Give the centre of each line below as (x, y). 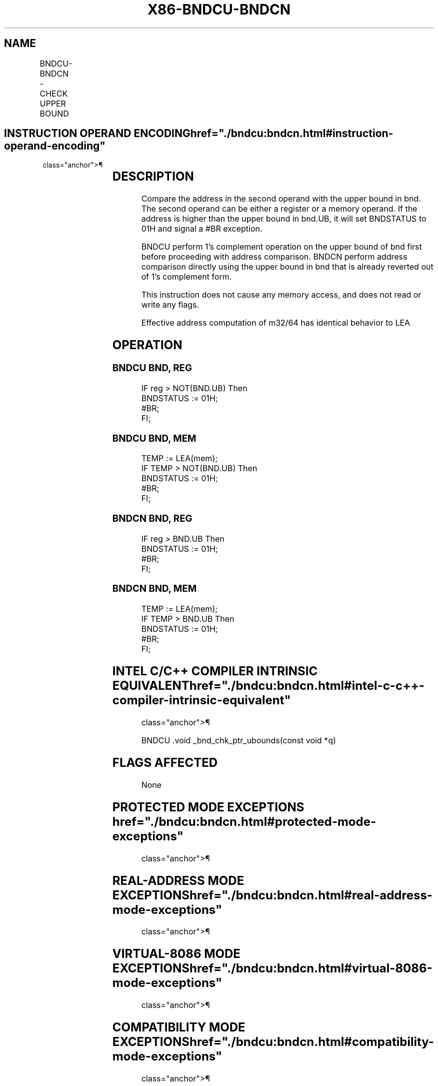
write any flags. (170, 305)
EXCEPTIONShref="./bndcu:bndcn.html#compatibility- (273, 1042)
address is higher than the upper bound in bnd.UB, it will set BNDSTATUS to (284, 219)
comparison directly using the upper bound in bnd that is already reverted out (287, 267)
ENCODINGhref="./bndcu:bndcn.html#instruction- (263, 134)
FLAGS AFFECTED (165, 762)
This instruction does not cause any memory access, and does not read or (281, 295)
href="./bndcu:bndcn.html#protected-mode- (244, 821)
